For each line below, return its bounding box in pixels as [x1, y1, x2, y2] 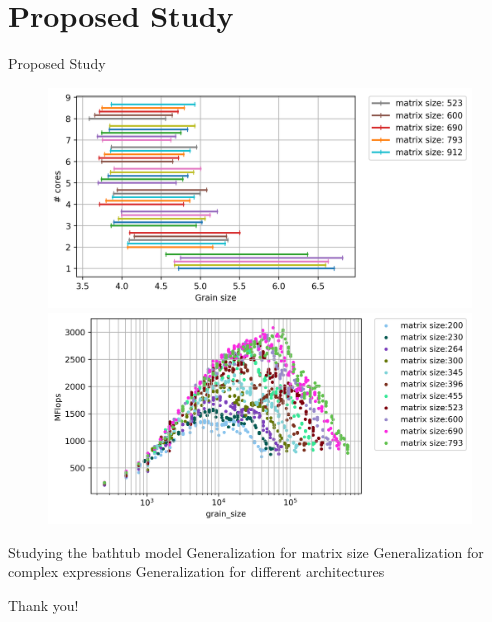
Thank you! [8, 594, 79, 615]
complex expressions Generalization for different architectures [8, 561, 385, 582]
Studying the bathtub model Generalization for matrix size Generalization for [8, 541, 484, 562]
